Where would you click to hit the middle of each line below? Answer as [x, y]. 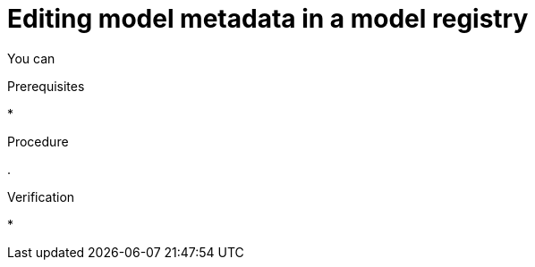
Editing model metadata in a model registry [268, 19]
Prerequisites [46, 86]
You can [31, 58]
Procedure [38, 141]
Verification [41, 196]
